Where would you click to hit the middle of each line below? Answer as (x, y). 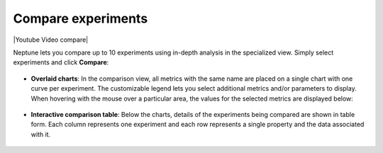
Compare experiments (81, 18)
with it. (41, 134)
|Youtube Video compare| (51, 40)
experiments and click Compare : (61, 62)
